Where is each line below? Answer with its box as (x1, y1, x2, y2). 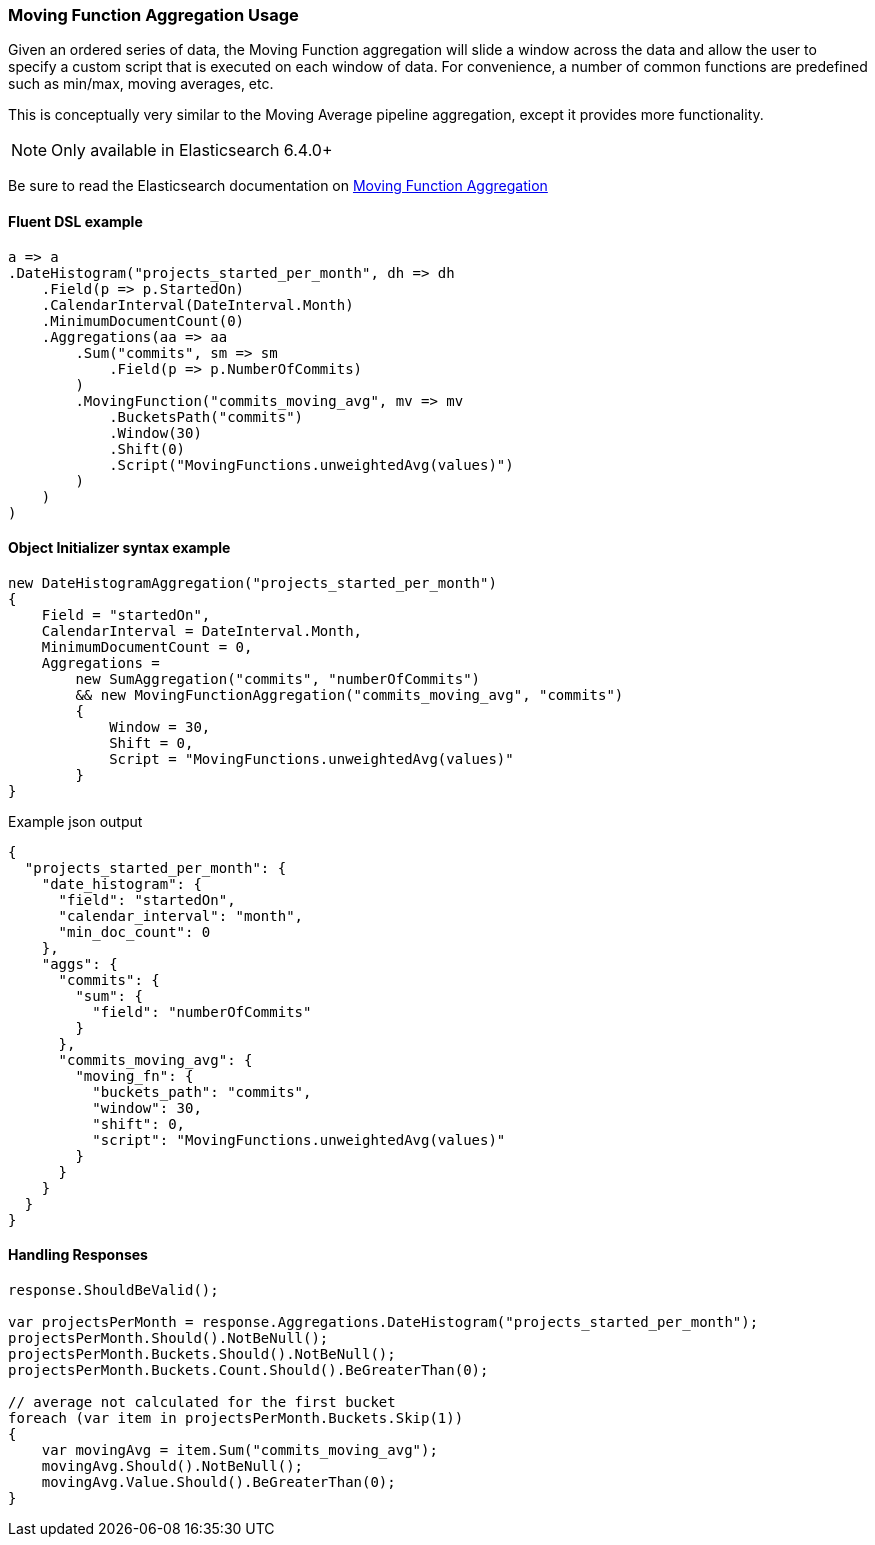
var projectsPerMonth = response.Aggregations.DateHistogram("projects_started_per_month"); (8, 1314, 759, 1331)
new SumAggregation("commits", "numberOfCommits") (75, 670, 481, 687)
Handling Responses (8, 1246, 148, 1264)
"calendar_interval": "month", (58, 907, 304, 924)
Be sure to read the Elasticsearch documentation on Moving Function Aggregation (8, 177, 548, 195)
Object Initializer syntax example (8, 539, 231, 557)
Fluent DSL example (8, 212, 143, 230)
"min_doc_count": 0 (58, 923, 211, 940)
